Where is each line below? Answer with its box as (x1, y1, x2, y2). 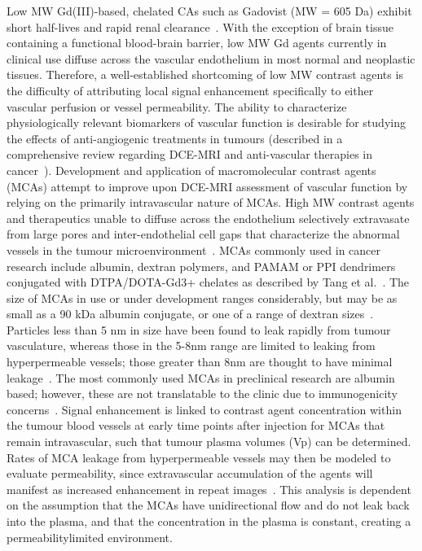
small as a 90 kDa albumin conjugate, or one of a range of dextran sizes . (7, 305, 374, 322)
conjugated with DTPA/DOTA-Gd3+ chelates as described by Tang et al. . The (7, 273, 410, 291)
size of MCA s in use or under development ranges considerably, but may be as (7, 289, 398, 306)
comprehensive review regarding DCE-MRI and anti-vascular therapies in (7, 146, 373, 163)
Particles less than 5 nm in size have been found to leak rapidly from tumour (7, 321, 391, 338)
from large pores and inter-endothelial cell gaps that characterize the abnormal (7, 225, 400, 243)
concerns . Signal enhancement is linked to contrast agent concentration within (7, 400, 402, 418)
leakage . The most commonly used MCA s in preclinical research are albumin (7, 369, 395, 386)
